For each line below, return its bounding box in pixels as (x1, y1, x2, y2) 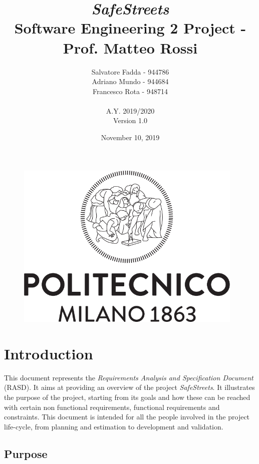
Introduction (4, 343, 93, 363)
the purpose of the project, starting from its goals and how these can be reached (4, 391, 250, 402)
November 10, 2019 (101, 132, 160, 143)
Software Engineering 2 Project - (14, 18, 246, 38)
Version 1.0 (113, 115, 147, 126)
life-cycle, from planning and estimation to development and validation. (4, 421, 223, 431)
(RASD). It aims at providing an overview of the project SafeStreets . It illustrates (4, 382, 255, 392)
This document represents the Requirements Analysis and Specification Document (4, 372, 253, 382)
